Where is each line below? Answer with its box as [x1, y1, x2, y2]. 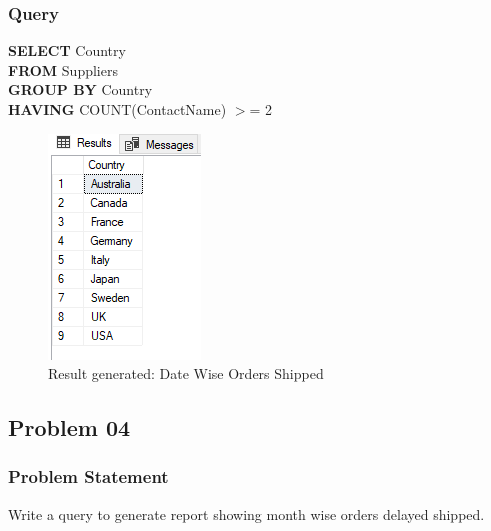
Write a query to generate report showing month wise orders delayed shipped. [8, 503, 485, 524]
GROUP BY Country [8, 79, 153, 100]
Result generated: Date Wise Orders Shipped [48, 363, 324, 384]
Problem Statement [8, 464, 169, 489]
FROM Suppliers [8, 59, 118, 80]
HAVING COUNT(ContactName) [8, 99, 227, 119]
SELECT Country [8, 40, 126, 61]
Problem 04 [8, 412, 131, 443]
